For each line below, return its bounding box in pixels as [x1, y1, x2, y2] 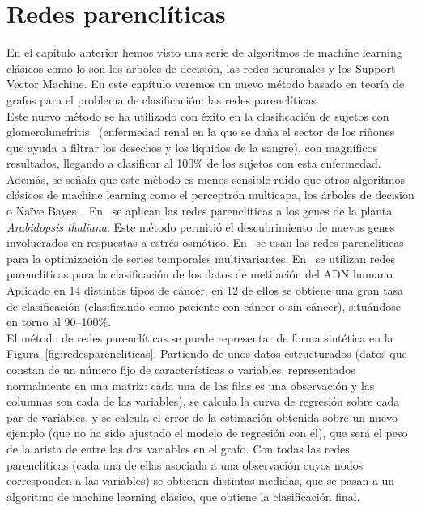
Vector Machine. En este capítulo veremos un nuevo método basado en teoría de [6, 75, 405, 92]
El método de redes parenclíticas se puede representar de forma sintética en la [6, 329, 393, 346]
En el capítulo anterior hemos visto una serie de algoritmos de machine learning [6, 44, 402, 61]
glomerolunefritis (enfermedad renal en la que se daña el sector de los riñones [6, 123, 395, 140]
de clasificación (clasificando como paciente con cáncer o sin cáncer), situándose [6, 297, 401, 314]
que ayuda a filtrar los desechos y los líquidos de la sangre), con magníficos [6, 138, 377, 155]
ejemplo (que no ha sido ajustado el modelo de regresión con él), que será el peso [6, 424, 408, 441]
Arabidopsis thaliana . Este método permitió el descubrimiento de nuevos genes [6, 218, 395, 235]
